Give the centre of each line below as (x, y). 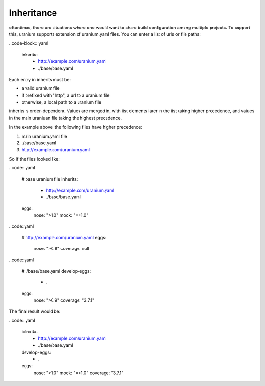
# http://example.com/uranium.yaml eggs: (64, 237)
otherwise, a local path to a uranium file (61, 102)
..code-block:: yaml (29, 43)
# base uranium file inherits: (50, 179)
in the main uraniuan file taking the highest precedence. (66, 118)
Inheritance (33, 13)
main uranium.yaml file (44, 136)
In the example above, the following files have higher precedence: (76, 127)
